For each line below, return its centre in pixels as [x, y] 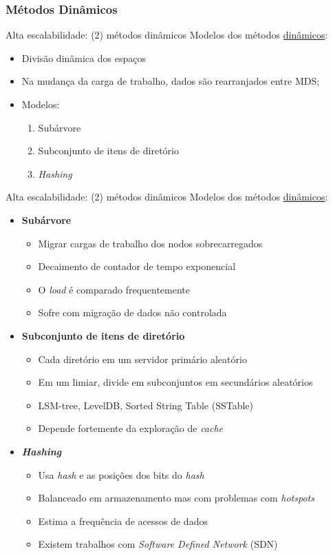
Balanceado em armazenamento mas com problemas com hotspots [176, 498]
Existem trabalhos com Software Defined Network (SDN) [158, 544]
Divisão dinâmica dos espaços [84, 58]
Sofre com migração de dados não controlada [132, 312]
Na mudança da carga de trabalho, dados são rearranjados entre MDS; [171, 81]
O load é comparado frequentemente [114, 289]
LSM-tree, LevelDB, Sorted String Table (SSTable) [146, 405]
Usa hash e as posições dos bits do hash [121, 474]
